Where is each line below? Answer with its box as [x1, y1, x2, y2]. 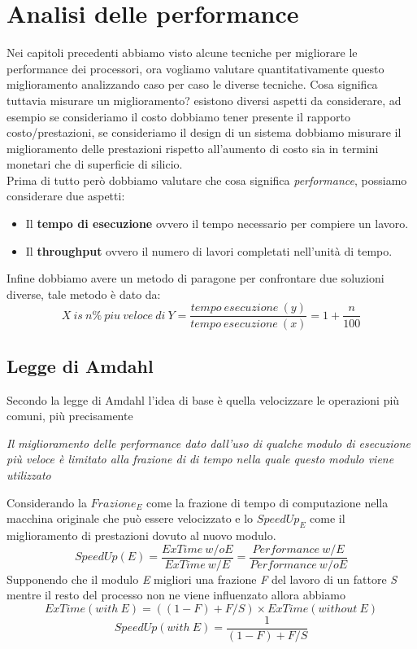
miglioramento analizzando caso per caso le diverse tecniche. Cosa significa [7, 76, 378, 93]
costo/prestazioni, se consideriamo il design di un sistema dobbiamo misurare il [7, 124, 402, 141]
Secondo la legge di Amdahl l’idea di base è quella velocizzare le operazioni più [7, 391, 400, 408]
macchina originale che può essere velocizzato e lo [7, 510, 254, 527]
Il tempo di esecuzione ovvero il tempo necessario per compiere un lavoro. [25, 215, 409, 232]
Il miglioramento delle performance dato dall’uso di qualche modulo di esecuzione [7, 434, 410, 451]
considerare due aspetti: [7, 187, 125, 204]
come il [310, 510, 345, 527]
